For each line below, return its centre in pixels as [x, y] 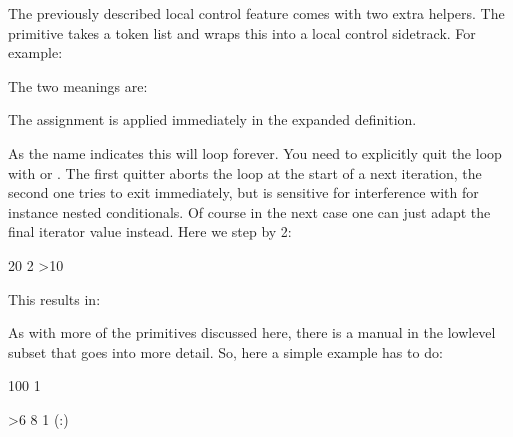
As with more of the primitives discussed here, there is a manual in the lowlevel [252, 332]
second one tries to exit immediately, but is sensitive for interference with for [243, 192]
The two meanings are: [78, 85]
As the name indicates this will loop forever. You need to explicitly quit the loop [255, 152]
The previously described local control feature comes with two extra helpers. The [256, 13]
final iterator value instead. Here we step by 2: [150, 231]
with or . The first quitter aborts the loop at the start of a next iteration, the [245, 172]
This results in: [54, 298]
